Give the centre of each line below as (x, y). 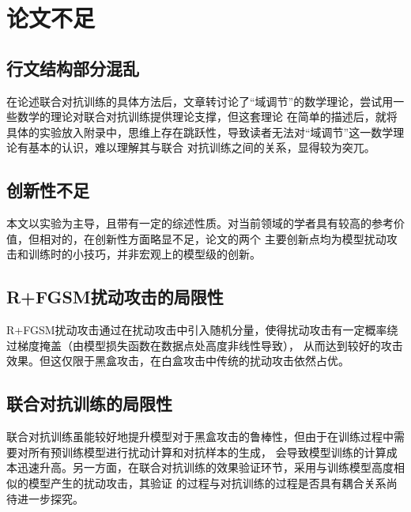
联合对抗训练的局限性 (89, 403)
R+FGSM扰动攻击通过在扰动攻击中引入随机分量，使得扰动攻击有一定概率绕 (202, 330)
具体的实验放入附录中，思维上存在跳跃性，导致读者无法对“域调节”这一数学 (200, 132)
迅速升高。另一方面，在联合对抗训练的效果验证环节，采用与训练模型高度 (205, 467)
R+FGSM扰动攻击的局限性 (115, 297)
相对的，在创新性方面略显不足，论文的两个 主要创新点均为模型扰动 (213, 238)
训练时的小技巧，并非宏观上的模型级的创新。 (144, 254)
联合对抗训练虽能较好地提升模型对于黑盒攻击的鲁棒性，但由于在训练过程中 (200, 437)
